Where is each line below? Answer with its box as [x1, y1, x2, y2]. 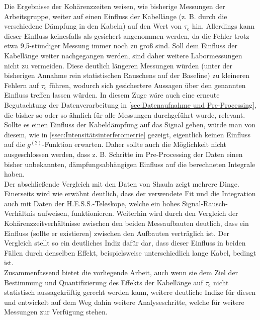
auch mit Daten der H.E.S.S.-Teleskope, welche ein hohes [4, 198, 180, 208]
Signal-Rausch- [182, 198, 228, 208]
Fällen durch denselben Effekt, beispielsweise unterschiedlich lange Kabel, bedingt [4, 247, 256, 258]
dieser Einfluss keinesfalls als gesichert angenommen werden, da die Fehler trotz [4, 30, 249, 41]
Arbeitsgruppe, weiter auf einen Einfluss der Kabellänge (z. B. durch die [4, 11, 227, 21]
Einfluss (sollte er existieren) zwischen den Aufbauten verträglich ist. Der [4, 227, 229, 238]
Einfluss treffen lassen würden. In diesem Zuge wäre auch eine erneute [4, 90, 220, 100]
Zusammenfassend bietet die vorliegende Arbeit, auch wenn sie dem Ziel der [4, 267, 238, 278]
